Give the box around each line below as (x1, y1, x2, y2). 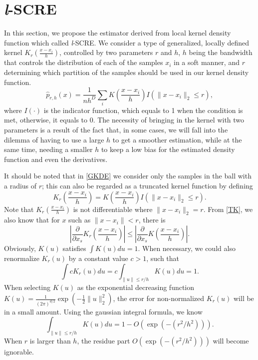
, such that (146, 253, 180, 263)
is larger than (29, 335, 71, 346)
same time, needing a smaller (4, 144, 93, 154)
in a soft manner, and (174, 57, 240, 67)
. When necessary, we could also (138, 243, 236, 253)
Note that (4, 203, 34, 214)
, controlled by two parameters (59, 47, 153, 57)
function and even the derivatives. (4, 153, 108, 164)
